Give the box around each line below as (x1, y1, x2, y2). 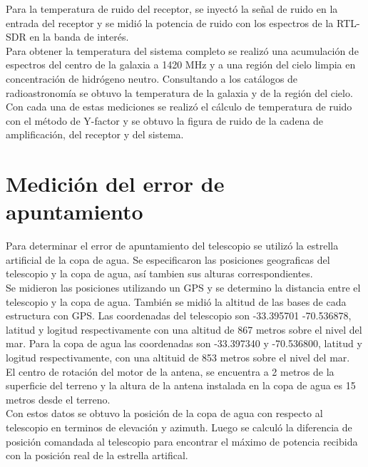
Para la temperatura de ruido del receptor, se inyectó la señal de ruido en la (6, 1, 338, 16)
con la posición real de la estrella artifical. (6, 448, 188, 463)
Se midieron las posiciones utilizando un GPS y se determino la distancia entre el (6, 280, 361, 295)
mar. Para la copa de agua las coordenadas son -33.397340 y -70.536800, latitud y (6, 336, 362, 351)
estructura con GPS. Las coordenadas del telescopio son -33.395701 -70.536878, (6, 308, 352, 323)
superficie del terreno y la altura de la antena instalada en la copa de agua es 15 (6, 378, 356, 393)
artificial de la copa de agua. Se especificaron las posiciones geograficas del (6, 252, 330, 267)
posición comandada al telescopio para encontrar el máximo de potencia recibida (6, 433, 358, 448)
